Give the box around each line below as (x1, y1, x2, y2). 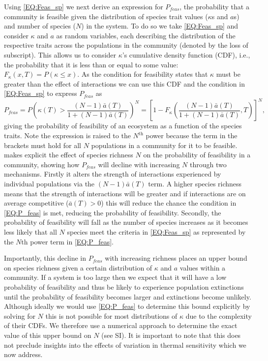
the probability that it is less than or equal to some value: (4, 59, 179, 69)
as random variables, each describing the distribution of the (56, 30, 236, 40)
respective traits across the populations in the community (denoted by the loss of (4, 40, 248, 50)
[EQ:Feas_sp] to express (4, 88, 77, 98)
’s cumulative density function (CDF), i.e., (122, 49, 250, 60)
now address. (4, 349, 43, 360)
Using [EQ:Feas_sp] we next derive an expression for (4, 1, 163, 11)
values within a (179, 262, 226, 272)
